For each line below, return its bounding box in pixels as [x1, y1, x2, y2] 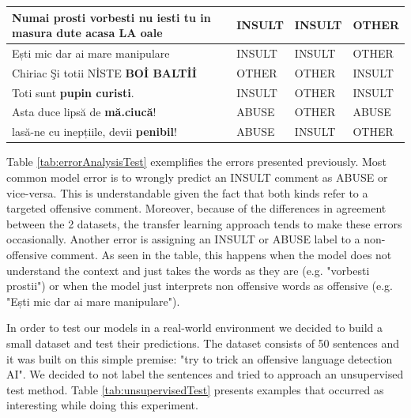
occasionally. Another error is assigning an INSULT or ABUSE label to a [6, 231, 360, 247]
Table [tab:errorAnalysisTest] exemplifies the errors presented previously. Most [6, 153, 386, 170]
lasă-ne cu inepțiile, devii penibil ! [12, 123, 177, 140]
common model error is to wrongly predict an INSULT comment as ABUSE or [6, 169, 388, 185]
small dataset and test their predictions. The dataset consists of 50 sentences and [6, 334, 400, 351]
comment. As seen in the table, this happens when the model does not [51, 246, 392, 262]
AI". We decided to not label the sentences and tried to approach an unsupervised [6, 366, 404, 382]
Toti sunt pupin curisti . [12, 84, 134, 100]
